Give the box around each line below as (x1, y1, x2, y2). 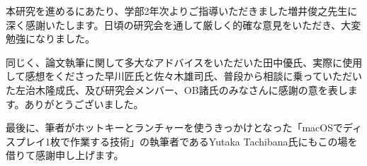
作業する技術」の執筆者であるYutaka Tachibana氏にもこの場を (69, 134, 358, 148)
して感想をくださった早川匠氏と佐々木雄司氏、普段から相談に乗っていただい (6, 69, 362, 83)
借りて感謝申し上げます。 (6, 148, 124, 162)
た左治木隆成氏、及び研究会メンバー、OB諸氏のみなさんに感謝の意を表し (6, 82, 348, 97)
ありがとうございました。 (24, 96, 144, 111)
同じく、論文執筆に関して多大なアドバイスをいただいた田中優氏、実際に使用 (6, 54, 363, 69)
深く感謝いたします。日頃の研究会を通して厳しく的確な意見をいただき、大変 (6, 17, 361, 32)
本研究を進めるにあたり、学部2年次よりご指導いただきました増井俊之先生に (6, 4, 358, 18)
